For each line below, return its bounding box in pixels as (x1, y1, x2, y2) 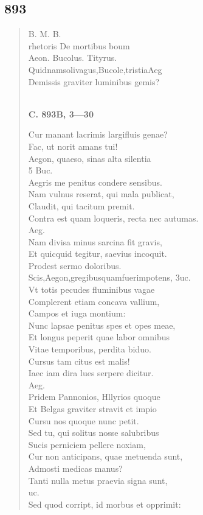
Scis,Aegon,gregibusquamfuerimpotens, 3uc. (28, 271, 191, 284)
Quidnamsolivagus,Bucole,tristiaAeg (28, 63, 162, 75)
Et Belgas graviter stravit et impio (28, 402, 157, 415)
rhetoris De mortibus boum (28, 39, 130, 52)
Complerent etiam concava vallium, (28, 295, 160, 307)
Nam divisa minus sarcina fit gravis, (28, 235, 162, 248)
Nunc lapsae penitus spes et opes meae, (28, 318, 176, 331)
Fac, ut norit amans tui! (28, 139, 118, 152)
